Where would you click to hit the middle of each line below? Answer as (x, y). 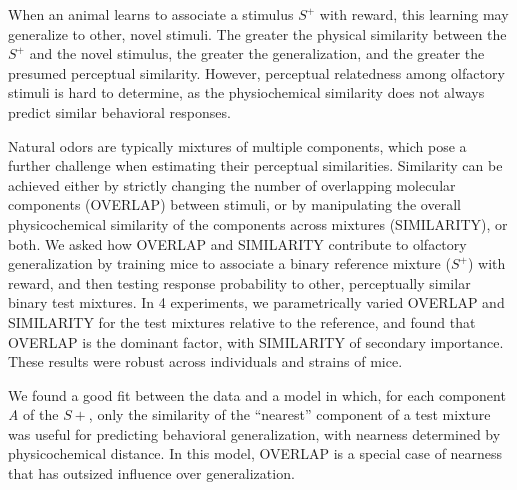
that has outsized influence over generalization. (151, 473)
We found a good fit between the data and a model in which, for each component (257, 394)
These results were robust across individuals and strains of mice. (205, 361)
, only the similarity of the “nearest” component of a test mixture (289, 414)
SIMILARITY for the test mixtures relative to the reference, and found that (242, 321)
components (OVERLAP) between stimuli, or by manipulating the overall (234, 204)
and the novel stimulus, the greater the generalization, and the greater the (257, 53)
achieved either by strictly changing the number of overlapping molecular (232, 184)
